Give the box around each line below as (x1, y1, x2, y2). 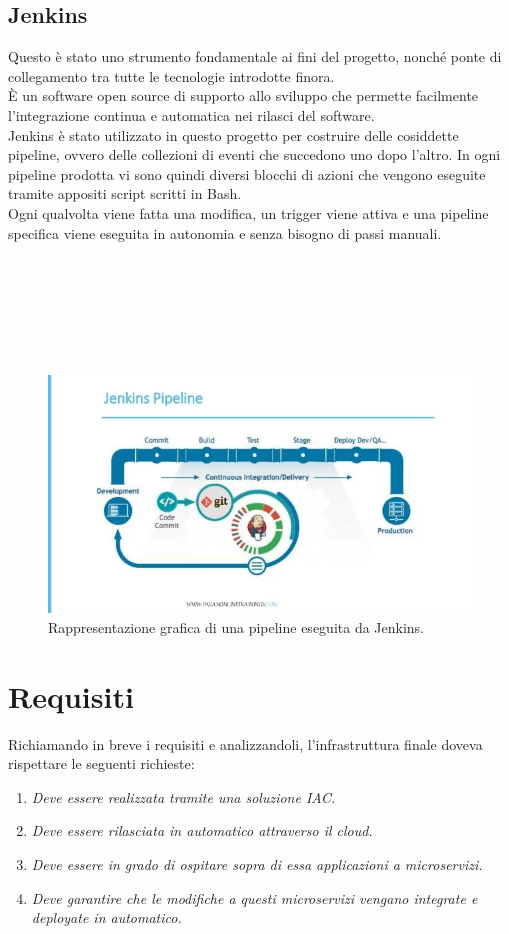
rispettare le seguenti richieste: (8, 753, 195, 774)
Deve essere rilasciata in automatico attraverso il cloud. (31, 820, 373, 841)
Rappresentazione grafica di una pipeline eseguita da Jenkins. (48, 616, 424, 637)
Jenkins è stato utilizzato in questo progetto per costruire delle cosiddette (8, 124, 459, 145)
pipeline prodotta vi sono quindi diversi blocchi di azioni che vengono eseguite (8, 163, 486, 184)
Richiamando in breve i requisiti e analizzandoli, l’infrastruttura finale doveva (8, 733, 483, 754)
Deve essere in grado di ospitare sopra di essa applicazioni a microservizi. (31, 853, 483, 874)
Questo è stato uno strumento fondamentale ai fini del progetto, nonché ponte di (8, 46, 502, 67)
